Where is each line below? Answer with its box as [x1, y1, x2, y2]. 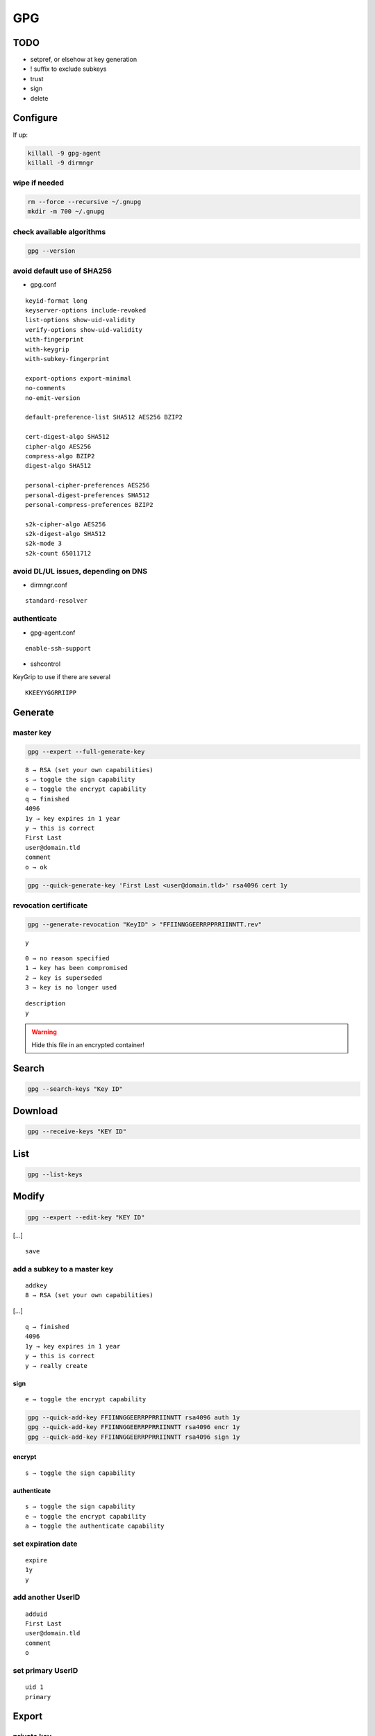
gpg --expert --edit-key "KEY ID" [27, 1213, 145, 1221]
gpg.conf [30, 281, 57, 289]
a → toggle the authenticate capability [25, 1521, 165, 1530]
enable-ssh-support [25, 644, 92, 652]
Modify [12, 1191, 45, 1203]
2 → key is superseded [25, 974, 103, 982]
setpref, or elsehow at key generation [30, 56, 137, 64]
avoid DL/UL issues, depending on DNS [12, 566, 148, 576]
